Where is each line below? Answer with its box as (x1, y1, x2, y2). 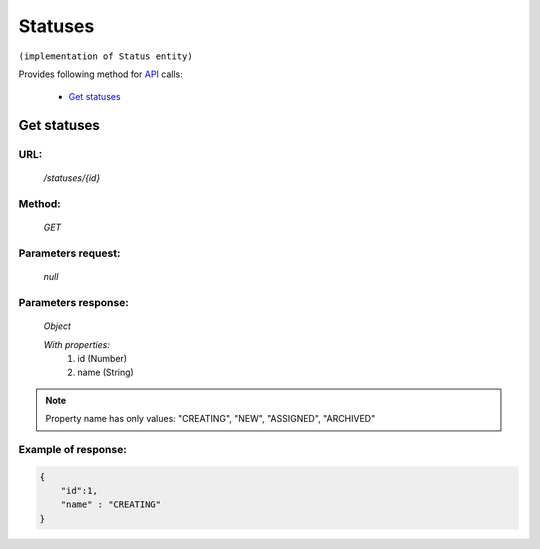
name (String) (77, 366, 134, 379)
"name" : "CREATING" (60, 499, 162, 510)
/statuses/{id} (43, 172, 101, 184)
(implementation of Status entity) (18, 50, 194, 62)
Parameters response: (18, 295, 129, 309)
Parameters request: (18, 246, 121, 260)
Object (43, 320, 72, 332)
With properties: (43, 338, 110, 350)
